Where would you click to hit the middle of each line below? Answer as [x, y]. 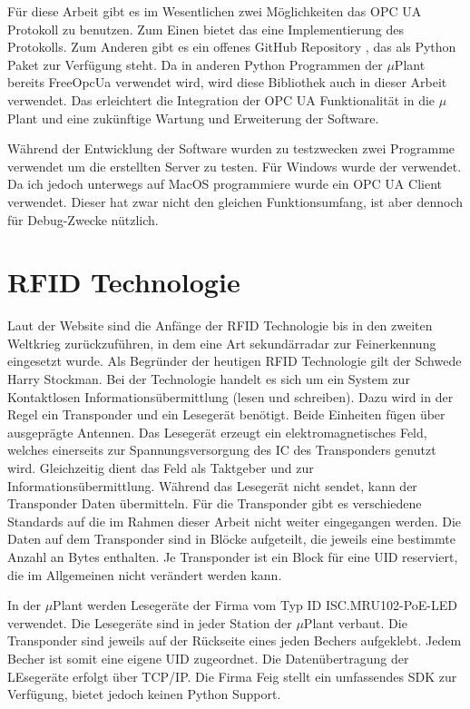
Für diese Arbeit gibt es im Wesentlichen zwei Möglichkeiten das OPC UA [215, 11]
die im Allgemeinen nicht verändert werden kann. [145, 574]
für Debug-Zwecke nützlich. [83, 219]
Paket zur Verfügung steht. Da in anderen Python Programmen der [195, 64]
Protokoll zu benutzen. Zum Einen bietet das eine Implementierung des [206, 29]
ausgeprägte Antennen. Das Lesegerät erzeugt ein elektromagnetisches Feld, [217, 432]
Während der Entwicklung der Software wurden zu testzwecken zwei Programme [231, 148]
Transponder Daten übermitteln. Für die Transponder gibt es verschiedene [215, 503]
